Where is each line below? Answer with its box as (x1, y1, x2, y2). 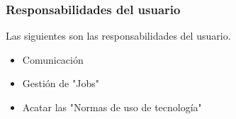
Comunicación (22, 52, 84, 67)
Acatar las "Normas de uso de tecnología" (22, 100, 202, 114)
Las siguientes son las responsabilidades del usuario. (6, 28, 231, 43)
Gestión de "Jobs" (22, 76, 99, 91)
